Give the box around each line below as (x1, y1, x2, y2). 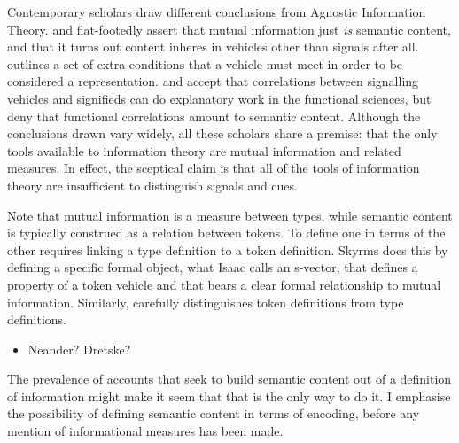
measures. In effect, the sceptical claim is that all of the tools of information (7, 159, 420, 177)
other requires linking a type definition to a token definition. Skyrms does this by (7, 240, 448, 259)
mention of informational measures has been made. (7, 422, 284, 440)
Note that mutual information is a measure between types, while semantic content (7, 206, 453, 224)
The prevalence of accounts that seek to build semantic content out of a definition (7, 369, 452, 388)
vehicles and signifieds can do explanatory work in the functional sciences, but (7, 89, 432, 107)
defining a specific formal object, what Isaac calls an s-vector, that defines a (7, 258, 418, 276)
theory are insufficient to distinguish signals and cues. (7, 175, 298, 194)
